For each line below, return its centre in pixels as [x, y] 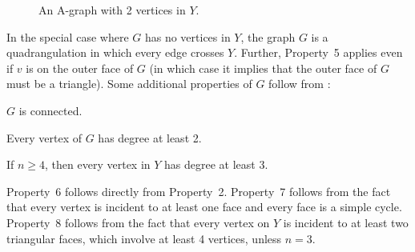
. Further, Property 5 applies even [318, 52]
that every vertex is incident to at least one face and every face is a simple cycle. [204, 207]
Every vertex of [44, 137]
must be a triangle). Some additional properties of [129, 84]
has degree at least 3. [216, 164]
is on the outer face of [80, 68]
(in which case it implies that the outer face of [263, 68]
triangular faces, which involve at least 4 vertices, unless [144, 238]
